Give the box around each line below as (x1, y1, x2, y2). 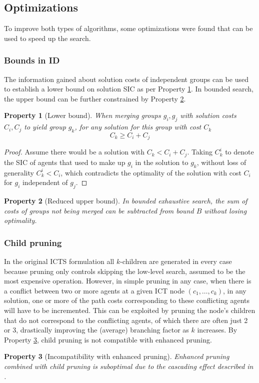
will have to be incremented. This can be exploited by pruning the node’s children (4, 305, 255, 315)
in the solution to (135, 156, 188, 167)
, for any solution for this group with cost (74, 121, 201, 132)
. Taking (187, 146, 212, 157)
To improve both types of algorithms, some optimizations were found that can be (4, 23, 253, 33)
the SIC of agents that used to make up (4, 156, 125, 167)
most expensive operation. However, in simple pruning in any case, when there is (4, 275, 251, 286)
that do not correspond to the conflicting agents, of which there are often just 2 (4, 314, 248, 325)
